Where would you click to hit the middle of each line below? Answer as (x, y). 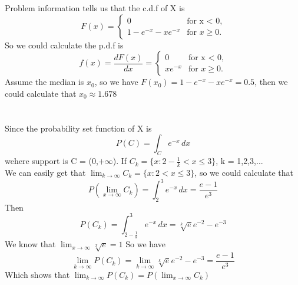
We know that (30, 244)
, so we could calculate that (244, 172)
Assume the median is (44, 82)
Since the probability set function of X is (78, 128)
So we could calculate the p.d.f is (64, 45)
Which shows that (37, 274)
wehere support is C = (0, (52, 161)
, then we (271, 82)
